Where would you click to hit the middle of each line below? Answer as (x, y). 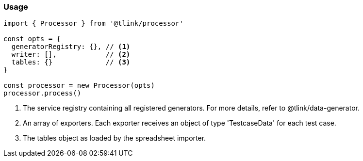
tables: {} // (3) (71, 62)
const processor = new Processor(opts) (79, 86)
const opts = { (32, 39)
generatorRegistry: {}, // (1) (71, 47)
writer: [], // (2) (71, 55)
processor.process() (42, 93)
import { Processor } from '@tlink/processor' (93, 24)
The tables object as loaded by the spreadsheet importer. (115, 138)
